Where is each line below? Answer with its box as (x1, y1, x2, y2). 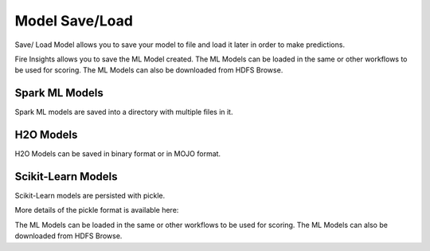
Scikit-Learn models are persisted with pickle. (14, 191, 166, 201)
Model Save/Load (14, 12, 133, 29)
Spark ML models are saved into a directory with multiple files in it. (14, 108, 233, 117)
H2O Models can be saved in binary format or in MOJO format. (14, 149, 221, 159)
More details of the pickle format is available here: (14, 206, 179, 215)
